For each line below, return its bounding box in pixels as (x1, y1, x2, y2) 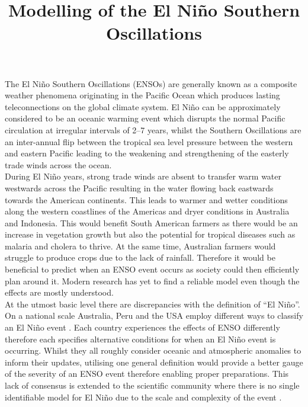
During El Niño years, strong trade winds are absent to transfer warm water (5, 170, 282, 182)
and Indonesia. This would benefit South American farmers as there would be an (5, 216, 298, 229)
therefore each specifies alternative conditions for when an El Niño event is (5, 332, 276, 345)
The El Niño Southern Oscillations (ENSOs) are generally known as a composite (5, 77, 297, 89)
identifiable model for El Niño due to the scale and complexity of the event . (5, 390, 282, 403)
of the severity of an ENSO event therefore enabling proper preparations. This (5, 367, 289, 380)
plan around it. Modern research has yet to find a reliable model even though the (5, 274, 300, 287)
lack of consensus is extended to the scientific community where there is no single (5, 379, 300, 391)
